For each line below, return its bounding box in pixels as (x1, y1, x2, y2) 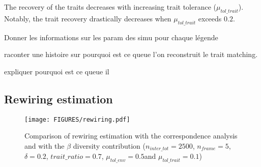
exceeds (198, 13, 222, 23)
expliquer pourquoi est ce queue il (4, 66, 109, 76)
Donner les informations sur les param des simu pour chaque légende (4, 32, 218, 42)
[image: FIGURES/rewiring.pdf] (24, 116, 130, 123)
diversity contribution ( (73, 140, 146, 151)
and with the (24, 140, 65, 151)
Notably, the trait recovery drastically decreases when (4, 13, 171, 23)
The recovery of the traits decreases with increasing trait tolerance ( (4, 2, 217, 12)
